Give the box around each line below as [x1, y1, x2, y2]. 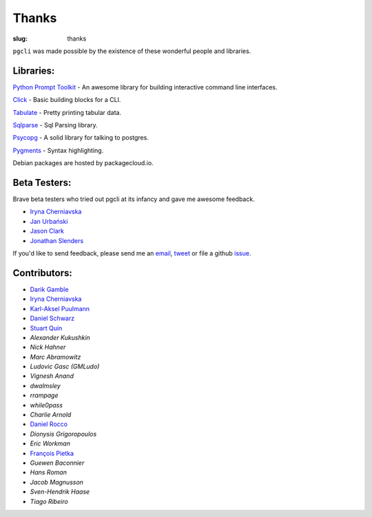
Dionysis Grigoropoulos [30, 430, 97, 438]
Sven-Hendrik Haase [30, 487, 90, 496]
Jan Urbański [30, 217, 68, 225]
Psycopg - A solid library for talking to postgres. [12, 134, 149, 142]
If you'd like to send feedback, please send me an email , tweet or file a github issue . [12, 249, 251, 257]
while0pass [30, 401, 63, 409]
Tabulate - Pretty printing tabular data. [12, 108, 122, 116]
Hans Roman [30, 468, 67, 476]
